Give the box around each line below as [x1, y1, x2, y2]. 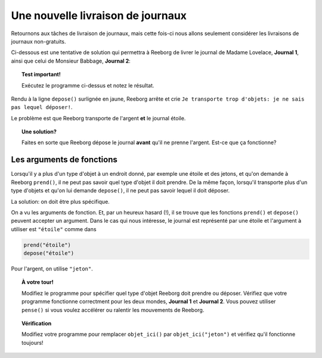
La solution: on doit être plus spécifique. [11, 198, 110, 205]
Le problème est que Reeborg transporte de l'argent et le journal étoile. [11, 114, 186, 122]
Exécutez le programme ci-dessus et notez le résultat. [21, 82, 154, 89]
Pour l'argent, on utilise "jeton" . [11, 265, 93, 272]
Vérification [21, 320, 52, 327]
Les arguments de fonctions [11, 155, 117, 165]
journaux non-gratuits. [11, 38, 66, 45]
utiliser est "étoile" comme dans [11, 225, 97, 232]
